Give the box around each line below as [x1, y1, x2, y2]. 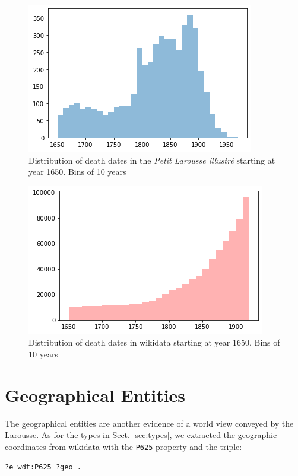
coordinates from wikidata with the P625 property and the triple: [5, 440, 242, 452]
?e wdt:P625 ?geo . [5, 462, 81, 471]
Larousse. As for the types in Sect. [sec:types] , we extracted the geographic [5, 429, 277, 441]
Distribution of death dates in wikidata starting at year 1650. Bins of [28, 336, 280, 349]
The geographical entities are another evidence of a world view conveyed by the [5, 417, 294, 429]
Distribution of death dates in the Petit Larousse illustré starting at [28, 154, 275, 166]
